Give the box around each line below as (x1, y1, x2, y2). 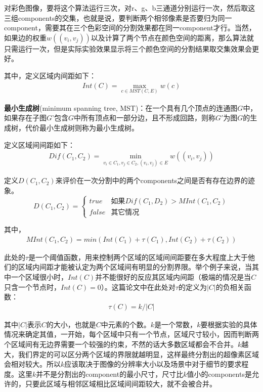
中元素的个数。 (101, 319, 151, 329)
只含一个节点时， (4, 281, 61, 292)
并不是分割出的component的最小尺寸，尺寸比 (36, 368, 184, 379)
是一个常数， (154, 319, 197, 329)
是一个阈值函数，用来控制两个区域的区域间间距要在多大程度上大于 (28, 251, 248, 262)
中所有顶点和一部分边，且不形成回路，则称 (73, 112, 215, 123)
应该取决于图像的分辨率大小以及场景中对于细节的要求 (64, 359, 242, 369)
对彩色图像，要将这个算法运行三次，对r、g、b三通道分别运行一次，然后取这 (4, 3, 255, 13)
